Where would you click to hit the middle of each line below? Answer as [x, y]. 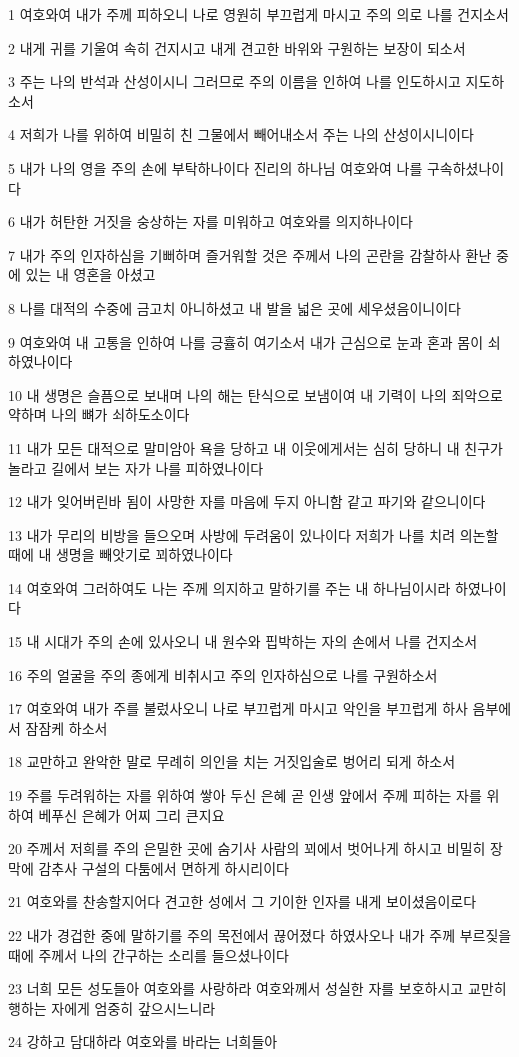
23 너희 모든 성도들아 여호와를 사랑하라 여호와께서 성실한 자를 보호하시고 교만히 [257, 988]
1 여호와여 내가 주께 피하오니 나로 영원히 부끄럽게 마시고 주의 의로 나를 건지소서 [258, 14]
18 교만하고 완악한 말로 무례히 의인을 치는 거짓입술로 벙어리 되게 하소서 [232, 761]
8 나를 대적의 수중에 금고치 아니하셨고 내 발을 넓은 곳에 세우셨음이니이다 [234, 307]
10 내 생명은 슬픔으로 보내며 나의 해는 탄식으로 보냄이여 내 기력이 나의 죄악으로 [255, 394]
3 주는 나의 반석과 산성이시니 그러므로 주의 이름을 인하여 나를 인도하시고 [234, 81]
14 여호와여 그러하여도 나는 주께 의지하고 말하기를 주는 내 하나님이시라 [229, 587]
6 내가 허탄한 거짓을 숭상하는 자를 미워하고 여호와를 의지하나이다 [210, 221]
